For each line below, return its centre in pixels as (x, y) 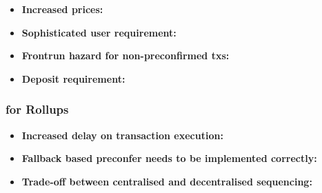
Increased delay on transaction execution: (122, 135)
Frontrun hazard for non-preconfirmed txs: (125, 55)
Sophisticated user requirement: (99, 32)
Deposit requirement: (73, 78)
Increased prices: (62, 9)
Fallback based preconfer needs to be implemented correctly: (169, 158)
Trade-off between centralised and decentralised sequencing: (167, 181)
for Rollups (37, 109)
